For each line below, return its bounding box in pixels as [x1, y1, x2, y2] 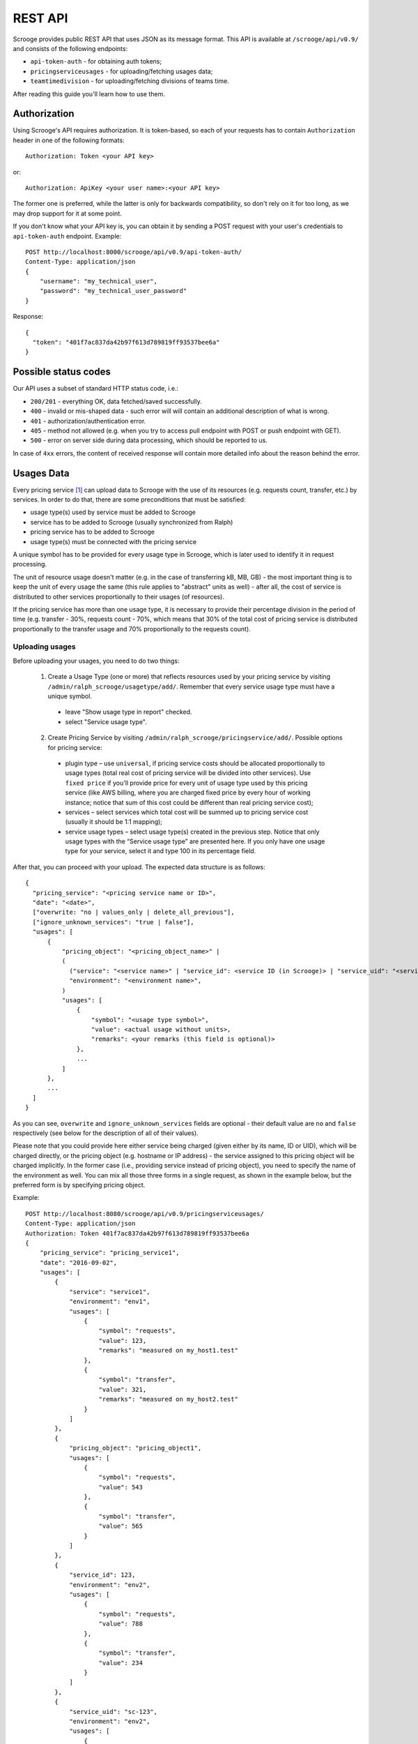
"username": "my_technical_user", [39, 278, 158, 285]
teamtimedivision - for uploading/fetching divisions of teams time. [30, 77, 230, 85]
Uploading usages [13, 642, 76, 652]
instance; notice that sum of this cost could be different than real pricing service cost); [65, 798, 313, 806]
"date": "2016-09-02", [39, 1258, 118, 1266]
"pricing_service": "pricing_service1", [39, 1249, 180, 1257]
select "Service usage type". [65, 717, 148, 726]
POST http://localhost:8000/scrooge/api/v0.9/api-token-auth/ [25, 248, 242, 256]
